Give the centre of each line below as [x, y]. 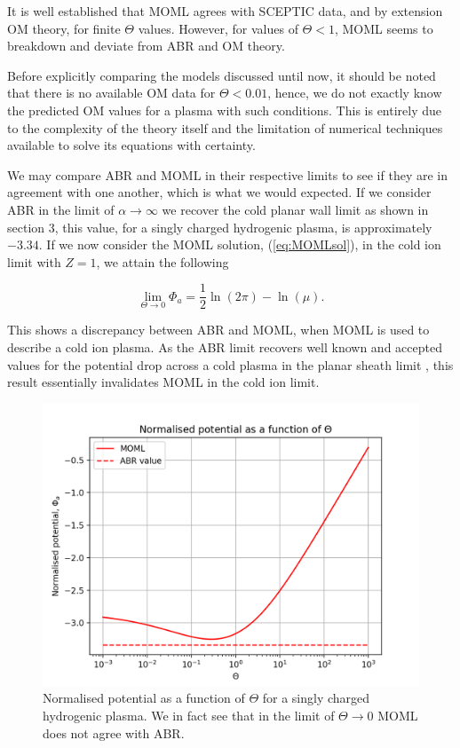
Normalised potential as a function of [144, 698]
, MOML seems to [384, 28]
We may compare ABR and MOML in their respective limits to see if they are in [227, 174]
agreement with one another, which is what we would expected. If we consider [219, 192]
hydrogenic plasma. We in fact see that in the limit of [189, 715]
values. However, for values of [218, 28]
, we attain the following [163, 261]
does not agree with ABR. [114, 732]
